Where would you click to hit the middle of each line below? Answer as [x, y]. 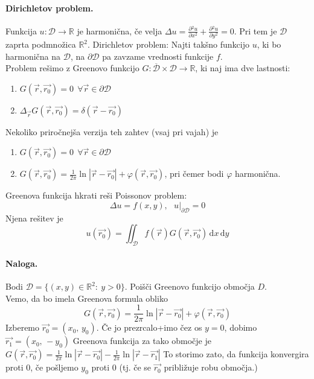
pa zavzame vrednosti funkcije [158, 56]
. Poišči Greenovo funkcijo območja [190, 286]
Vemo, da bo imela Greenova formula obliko [87, 298]
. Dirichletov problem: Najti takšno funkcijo [168, 44]
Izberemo [23, 327]
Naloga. [22, 263]
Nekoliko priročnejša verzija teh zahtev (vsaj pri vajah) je [112, 131]
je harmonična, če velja [120, 30]
